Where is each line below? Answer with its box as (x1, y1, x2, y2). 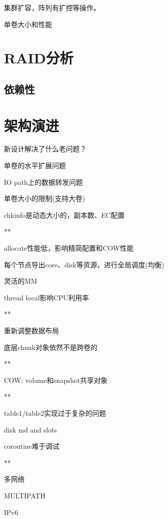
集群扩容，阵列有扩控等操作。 (4, 2, 100, 12)
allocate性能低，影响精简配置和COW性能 (4, 243, 134, 253)
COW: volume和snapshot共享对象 (4, 375, 108, 385)
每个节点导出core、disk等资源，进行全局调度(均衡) (4, 259, 165, 269)
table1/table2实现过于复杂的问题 (4, 407, 106, 418)
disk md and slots (4, 424, 57, 434)
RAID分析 (4, 48, 74, 68)
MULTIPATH (4, 490, 46, 500)
